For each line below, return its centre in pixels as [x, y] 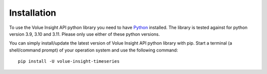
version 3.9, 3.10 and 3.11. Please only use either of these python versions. [85, 34]
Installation [33, 13]
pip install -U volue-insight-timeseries [69, 62]
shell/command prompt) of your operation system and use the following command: [93, 50]
